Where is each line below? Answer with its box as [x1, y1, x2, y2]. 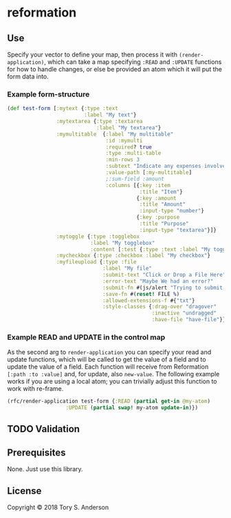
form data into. [7, 72, 49, 80]
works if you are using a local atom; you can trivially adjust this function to [7, 377, 217, 386]
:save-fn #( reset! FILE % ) [102, 290, 180, 297]
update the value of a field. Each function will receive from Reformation [7, 363, 209, 371]
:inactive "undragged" [151, 310, 217, 317]
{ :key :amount [136, 195, 177, 202]
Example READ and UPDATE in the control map [7, 332, 166, 342]
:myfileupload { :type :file [56, 259, 137, 266]
